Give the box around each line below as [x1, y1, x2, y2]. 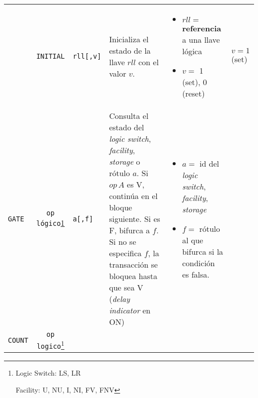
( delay [109, 293, 130, 304]
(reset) [182, 88, 205, 99]
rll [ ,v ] [72, 52, 101, 60]
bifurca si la [182, 245, 223, 257]
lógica [182, 45, 202, 57]
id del [199, 157, 219, 169]
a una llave [182, 34, 220, 45]
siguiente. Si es [109, 213, 160, 224]
